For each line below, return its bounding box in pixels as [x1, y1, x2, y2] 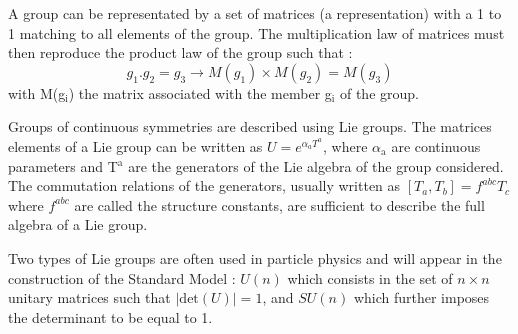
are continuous [391, 135, 481, 156]
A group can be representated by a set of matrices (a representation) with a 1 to [8, 3, 502, 23]
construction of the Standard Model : [8, 267, 236, 288]
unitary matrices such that [8, 287, 171, 308]
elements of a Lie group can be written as [8, 135, 263, 156]
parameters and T [8, 155, 118, 176]
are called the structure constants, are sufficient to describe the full [74, 194, 485, 215]
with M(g [8, 82, 66, 103]
